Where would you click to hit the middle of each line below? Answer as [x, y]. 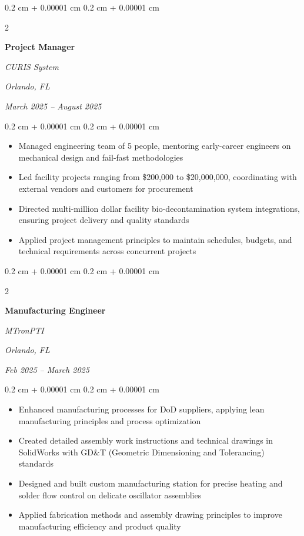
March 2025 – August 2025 [53, 106]
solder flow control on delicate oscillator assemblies [110, 495]
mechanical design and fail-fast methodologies [101, 157]
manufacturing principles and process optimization [110, 420]
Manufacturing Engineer [55, 310]
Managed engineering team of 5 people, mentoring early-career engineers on [155, 146]
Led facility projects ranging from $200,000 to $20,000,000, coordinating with [158, 177]
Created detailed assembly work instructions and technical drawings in [146, 440]
